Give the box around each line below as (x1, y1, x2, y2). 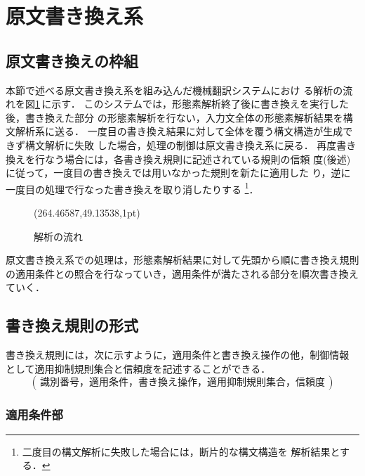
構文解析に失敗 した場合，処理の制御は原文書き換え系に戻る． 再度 (25, 137, 337, 152)
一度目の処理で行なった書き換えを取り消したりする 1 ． (6, 179, 259, 196)
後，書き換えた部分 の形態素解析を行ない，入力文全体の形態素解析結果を (6, 110, 343, 124)
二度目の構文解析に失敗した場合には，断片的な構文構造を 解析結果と (22, 444, 340, 458)
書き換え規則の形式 (6, 314, 138, 336)
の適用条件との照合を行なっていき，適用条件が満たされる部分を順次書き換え (6, 266, 359, 281)
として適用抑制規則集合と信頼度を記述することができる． (6, 361, 271, 375)
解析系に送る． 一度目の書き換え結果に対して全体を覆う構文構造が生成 (15, 124, 343, 139)
